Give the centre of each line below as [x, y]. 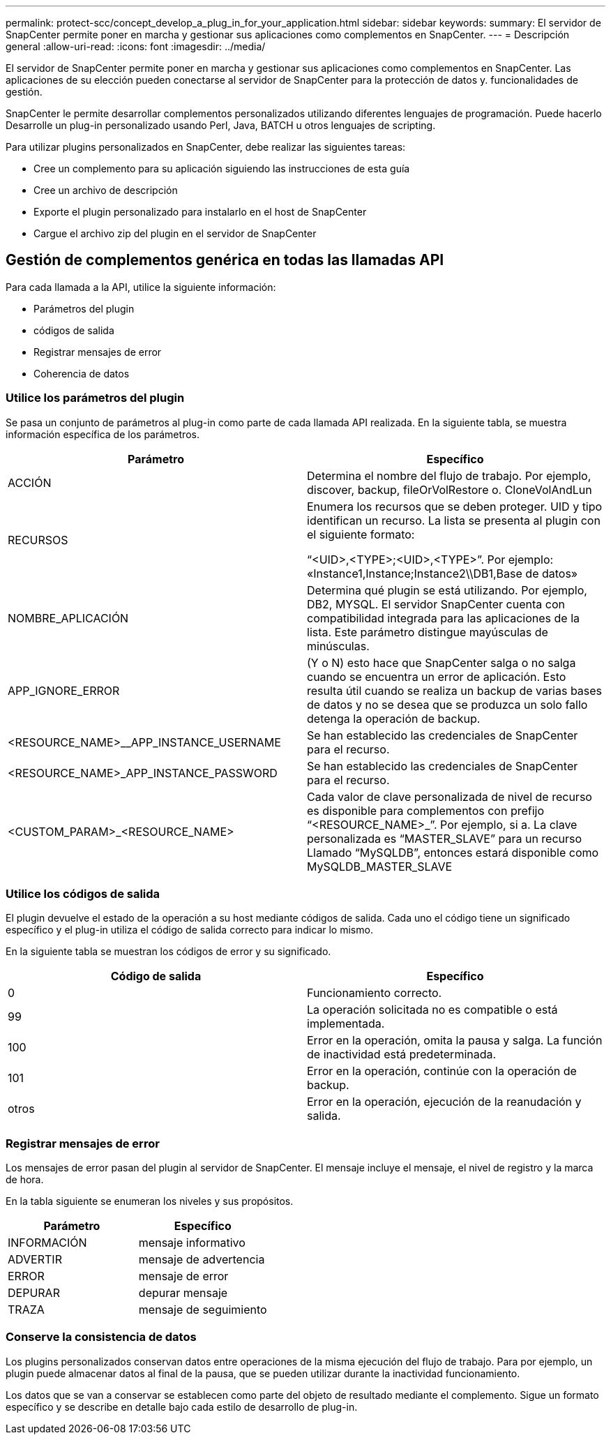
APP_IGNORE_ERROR [64, 690]
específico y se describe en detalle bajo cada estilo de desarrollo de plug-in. [182, 1407]
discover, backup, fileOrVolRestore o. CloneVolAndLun [450, 489]
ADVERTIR [35, 1260]
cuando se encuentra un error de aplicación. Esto [437, 676]
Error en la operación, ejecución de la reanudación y [444, 1102]
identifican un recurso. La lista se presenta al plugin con [454, 520]
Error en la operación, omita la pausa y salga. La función [455, 1041]
